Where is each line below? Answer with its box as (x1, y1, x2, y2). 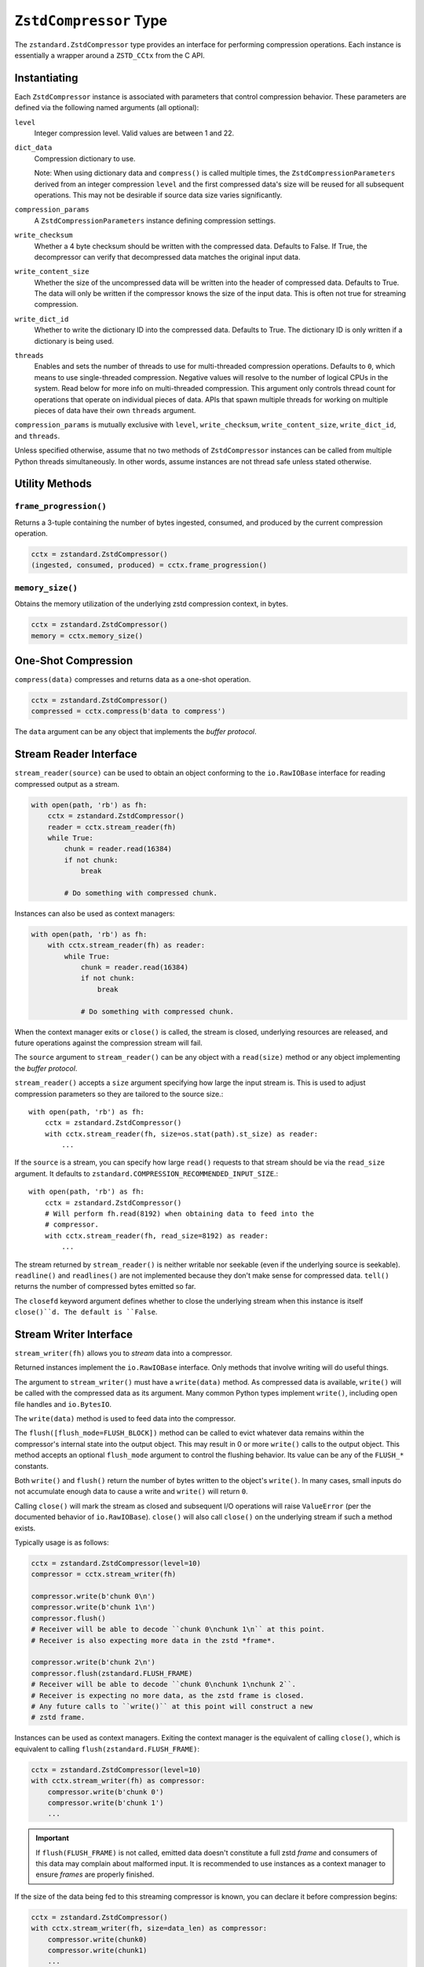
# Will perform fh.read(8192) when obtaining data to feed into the (44, 1209, 314, 1219)
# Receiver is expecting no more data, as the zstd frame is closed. (31, 1691, 305, 1699)
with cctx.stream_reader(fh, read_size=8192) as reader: (44, 1231, 269, 1240)
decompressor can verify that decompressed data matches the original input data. (34, 252, 301, 261)
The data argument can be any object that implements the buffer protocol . (14, 727, 257, 736)
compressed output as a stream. (14, 779, 119, 788)
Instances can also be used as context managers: (14, 909, 176, 918)
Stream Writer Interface (14, 1327, 133, 1341)
